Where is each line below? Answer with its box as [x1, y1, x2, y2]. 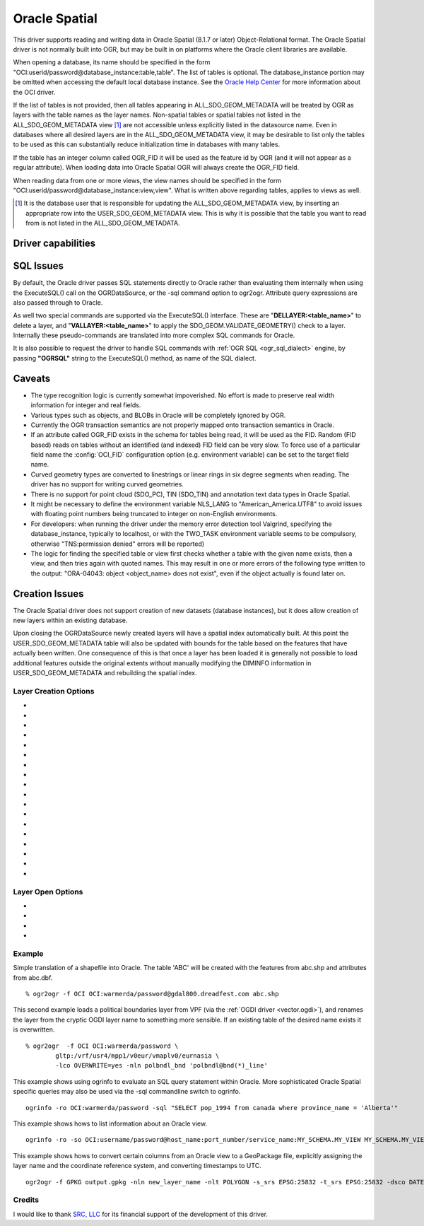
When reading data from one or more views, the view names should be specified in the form [13, 176, 282, 185]
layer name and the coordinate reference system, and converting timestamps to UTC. [13, 1162, 261, 1170]
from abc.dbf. [13, 973, 53, 982]
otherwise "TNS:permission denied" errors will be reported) [30, 539, 205, 548]
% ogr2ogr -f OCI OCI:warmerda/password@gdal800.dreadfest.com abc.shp [25, 990, 279, 998]
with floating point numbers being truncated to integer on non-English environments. [30, 510, 278, 518]
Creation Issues [13, 588, 84, 600]
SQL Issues [13, 260, 64, 272]
